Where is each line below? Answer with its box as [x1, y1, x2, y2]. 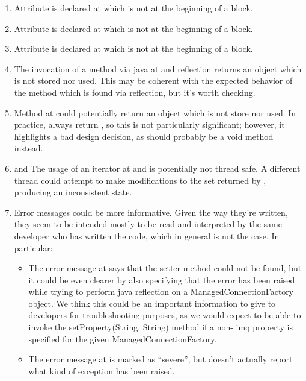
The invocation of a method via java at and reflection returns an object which [14, 62, 302, 75]
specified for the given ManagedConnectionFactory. [28, 332, 217, 345]
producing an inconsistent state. [14, 186, 132, 198]
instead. [14, 142, 43, 154]
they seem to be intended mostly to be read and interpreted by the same [14, 218, 282, 230]
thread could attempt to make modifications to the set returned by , [14, 174, 266, 186]
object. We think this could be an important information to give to [28, 297, 276, 309]
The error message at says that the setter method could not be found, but [28, 262, 302, 274]
